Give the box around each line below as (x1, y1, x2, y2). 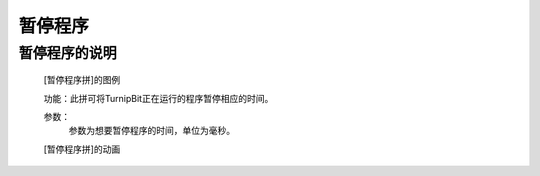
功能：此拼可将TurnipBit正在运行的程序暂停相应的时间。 (43, 92, 274, 104)
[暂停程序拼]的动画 (43, 143, 121, 155)
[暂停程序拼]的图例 (43, 74, 121, 86)
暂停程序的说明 (18, 44, 117, 62)
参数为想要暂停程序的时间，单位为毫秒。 (68, 125, 235, 137)
